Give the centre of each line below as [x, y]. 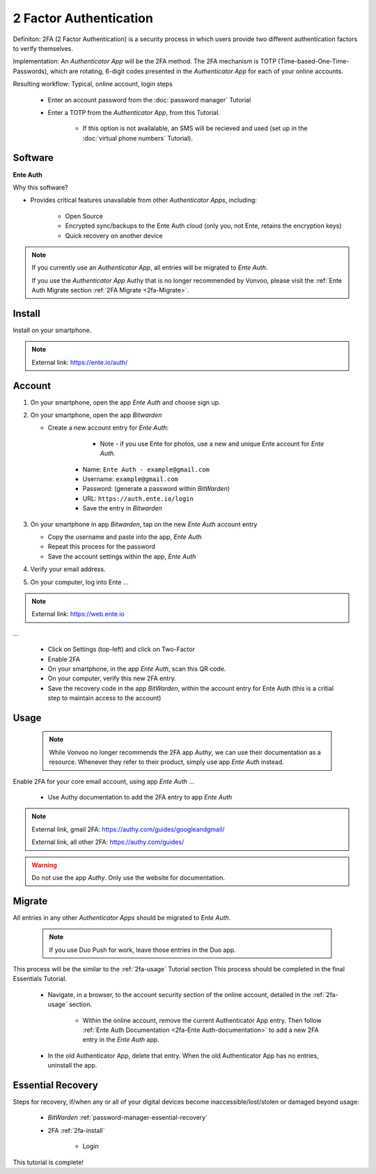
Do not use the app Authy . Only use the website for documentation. [128, 877]
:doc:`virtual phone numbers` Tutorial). [138, 138]
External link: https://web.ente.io [78, 614]
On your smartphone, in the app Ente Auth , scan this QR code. [137, 668]
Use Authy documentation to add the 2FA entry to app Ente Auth [140, 797]
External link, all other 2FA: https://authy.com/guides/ [108, 842]
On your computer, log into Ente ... [79, 582]
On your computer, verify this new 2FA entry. [112, 678]
